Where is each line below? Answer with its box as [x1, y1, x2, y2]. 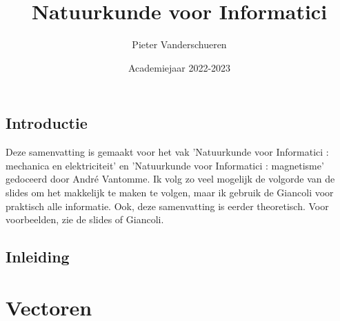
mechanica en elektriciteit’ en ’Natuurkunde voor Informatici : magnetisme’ [6, 158, 324, 172]
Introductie [6, 112, 88, 134]
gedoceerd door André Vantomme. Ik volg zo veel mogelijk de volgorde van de [6, 172, 335, 186]
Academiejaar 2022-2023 [128, 60, 231, 74]
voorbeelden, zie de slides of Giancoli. [6, 212, 164, 227]
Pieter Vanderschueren [132, 37, 227, 52]
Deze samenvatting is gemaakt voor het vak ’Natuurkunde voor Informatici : [6, 145, 329, 159]
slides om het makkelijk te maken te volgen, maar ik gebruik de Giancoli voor [6, 185, 334, 199]
